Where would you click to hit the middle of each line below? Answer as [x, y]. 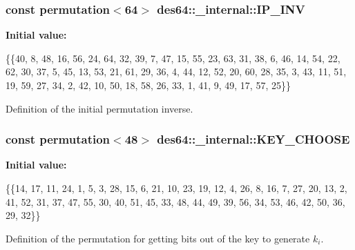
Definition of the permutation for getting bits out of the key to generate [158, 238]
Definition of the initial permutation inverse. [99, 108]
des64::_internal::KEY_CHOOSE [253, 139]
